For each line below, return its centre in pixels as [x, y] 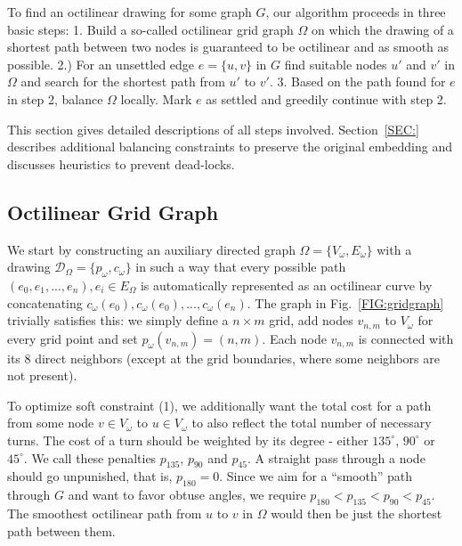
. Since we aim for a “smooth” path [316, 476]
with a [394, 249]
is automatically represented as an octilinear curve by [286, 285]
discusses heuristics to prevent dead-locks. [121, 163]
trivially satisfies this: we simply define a [118, 320]
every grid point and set [73, 338]
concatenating [45, 302]
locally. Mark [156, 98]
